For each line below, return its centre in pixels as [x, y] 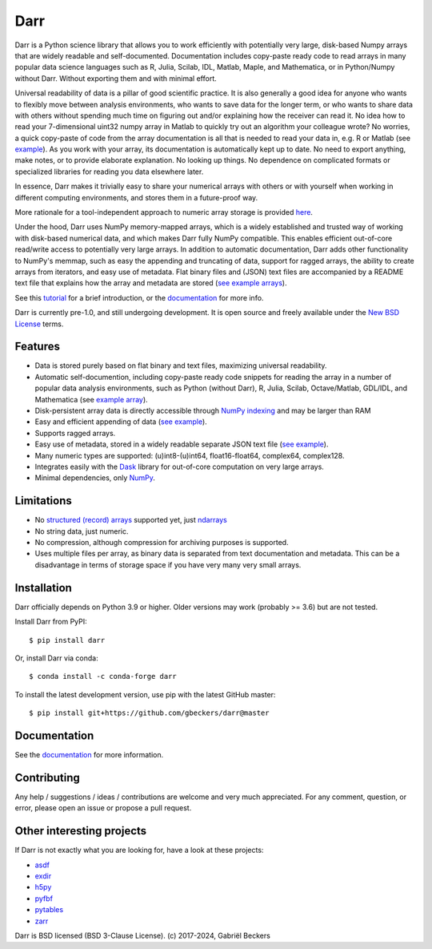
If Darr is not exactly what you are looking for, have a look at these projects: [139, 850]
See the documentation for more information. [89, 754]
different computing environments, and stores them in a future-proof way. [136, 197]
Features [37, 347]
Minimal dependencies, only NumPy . [95, 478]
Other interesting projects [81, 831]
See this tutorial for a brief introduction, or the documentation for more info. [139, 297]
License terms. [39, 324]
